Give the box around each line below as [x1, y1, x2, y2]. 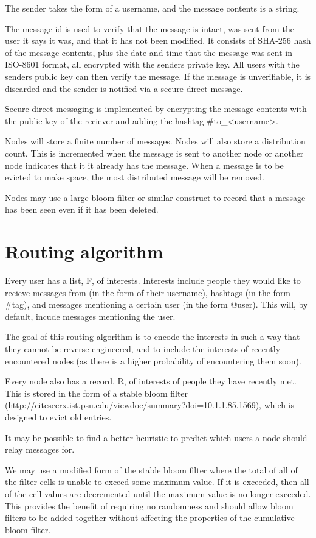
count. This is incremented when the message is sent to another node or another [5, 146, 304, 159]
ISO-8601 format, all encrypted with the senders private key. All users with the [5, 58, 300, 71]
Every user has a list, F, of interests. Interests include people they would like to [5, 274, 301, 287]
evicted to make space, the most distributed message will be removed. [5, 171, 264, 183]
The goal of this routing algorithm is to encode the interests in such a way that [5, 330, 300, 343]
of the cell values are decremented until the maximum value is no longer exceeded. [5, 487, 311, 500]
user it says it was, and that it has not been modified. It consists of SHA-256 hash [5, 34, 311, 47]
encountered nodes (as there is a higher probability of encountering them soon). [5, 354, 301, 367]
